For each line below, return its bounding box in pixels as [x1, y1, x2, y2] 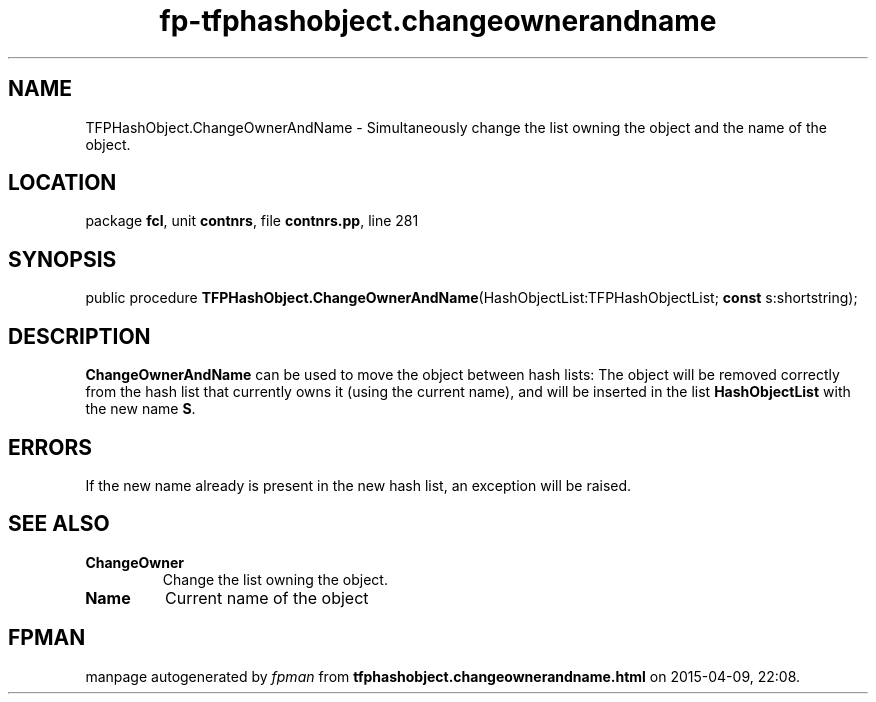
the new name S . [85, 400, 196, 418]
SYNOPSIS [8, 246, 117, 272]
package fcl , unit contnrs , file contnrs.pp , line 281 [85, 212, 419, 230]
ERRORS [8, 434, 93, 460]
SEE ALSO [8, 511, 110, 537]
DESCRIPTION [8, 323, 151, 349]
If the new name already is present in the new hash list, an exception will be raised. [85, 476, 632, 494]
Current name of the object [165, 587, 369, 608]
